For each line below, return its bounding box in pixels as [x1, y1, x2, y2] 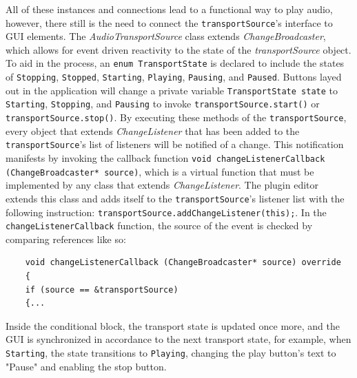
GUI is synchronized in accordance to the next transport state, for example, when [6, 332, 351, 346]
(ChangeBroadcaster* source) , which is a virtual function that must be [6, 164, 314, 178]
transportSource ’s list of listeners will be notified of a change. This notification [6, 137, 344, 151]
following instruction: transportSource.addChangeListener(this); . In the [6, 204, 327, 219]
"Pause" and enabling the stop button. [6, 359, 167, 373]
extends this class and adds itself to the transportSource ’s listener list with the [6, 191, 345, 205]
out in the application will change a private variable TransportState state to [6, 83, 338, 97]
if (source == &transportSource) [25, 284, 178, 295]
